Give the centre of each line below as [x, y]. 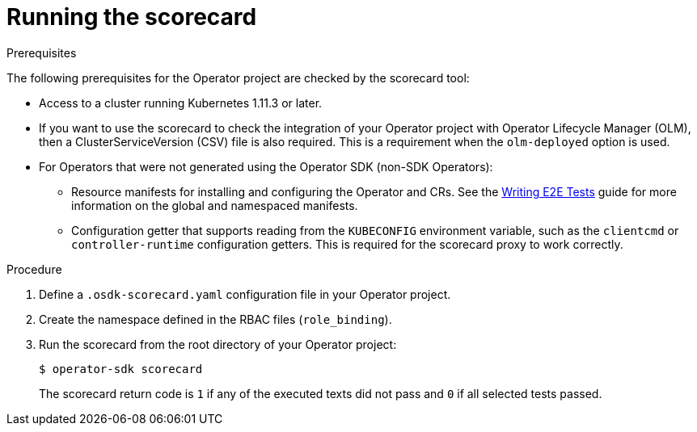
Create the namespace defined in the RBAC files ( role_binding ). [215, 319]
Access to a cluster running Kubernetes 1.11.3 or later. [181, 103]
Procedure [34, 269]
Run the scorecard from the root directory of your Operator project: [218, 344]
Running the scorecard [132, 17]
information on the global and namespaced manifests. [215, 205]
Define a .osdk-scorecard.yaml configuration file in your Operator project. [245, 294]
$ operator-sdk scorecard [121, 369]
